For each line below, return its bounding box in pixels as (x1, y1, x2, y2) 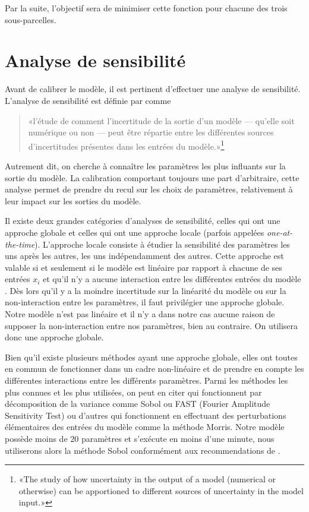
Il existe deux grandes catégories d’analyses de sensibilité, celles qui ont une (5, 214, 280, 227)
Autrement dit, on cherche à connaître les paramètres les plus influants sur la (5, 159, 286, 172)
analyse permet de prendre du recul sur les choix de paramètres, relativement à (5, 183, 293, 195)
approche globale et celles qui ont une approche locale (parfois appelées (5, 226, 264, 238)
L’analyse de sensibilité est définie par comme (5, 94, 171, 106)
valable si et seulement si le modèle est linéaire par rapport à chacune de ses (5, 261, 282, 273)
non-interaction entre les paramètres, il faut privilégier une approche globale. (5, 296, 285, 308)
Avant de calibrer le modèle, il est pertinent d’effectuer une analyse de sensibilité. (5, 83, 301, 95)
